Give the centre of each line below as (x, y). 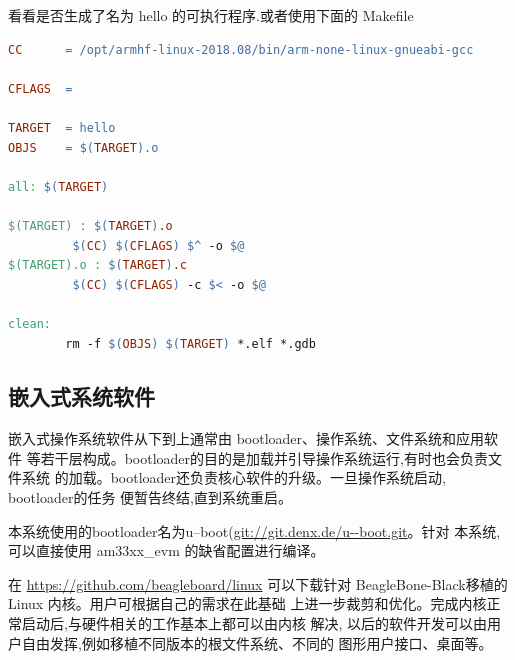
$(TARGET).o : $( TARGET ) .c (98, 265)
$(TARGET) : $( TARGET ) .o (90, 225)
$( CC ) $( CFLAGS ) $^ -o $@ (158, 245)
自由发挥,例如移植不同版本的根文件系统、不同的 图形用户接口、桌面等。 (257, 642)
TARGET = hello (62, 127)
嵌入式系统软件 (81, 396)
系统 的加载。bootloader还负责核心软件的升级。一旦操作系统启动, (233, 477)
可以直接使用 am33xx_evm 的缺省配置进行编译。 (166, 550)
